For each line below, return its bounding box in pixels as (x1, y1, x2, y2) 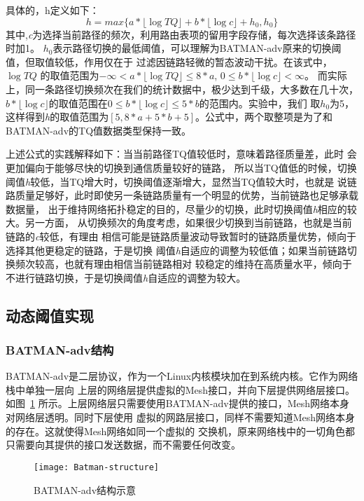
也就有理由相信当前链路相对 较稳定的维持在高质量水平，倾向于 (64, 256, 352, 271)
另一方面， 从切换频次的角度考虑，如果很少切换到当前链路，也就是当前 (24, 215, 352, 230)
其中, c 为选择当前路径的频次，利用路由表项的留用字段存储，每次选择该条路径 (6, 27, 356, 41)
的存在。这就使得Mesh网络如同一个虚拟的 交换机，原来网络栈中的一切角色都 (6, 423, 356, 438)
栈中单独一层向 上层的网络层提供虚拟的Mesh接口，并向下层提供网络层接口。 (6, 382, 356, 397)
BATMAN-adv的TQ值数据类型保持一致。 (6, 123, 192, 137)
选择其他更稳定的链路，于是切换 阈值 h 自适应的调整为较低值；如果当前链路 (6, 242, 347, 257)
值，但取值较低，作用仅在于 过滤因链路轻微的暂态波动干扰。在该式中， (6, 54, 332, 69)
